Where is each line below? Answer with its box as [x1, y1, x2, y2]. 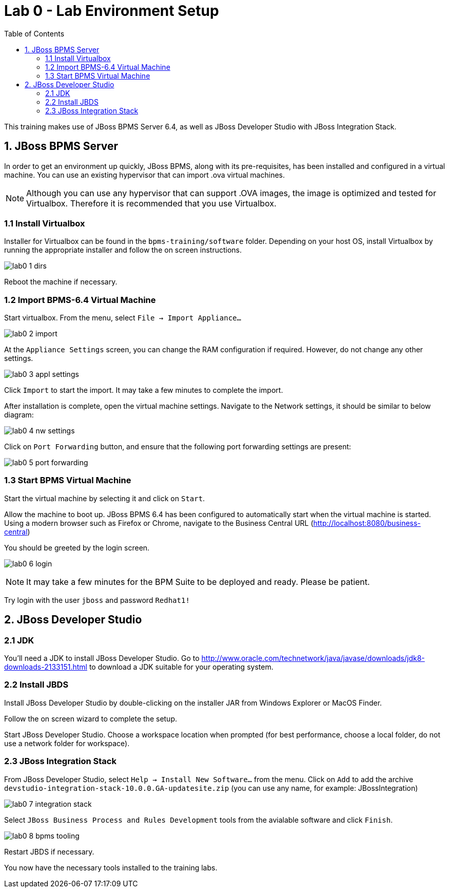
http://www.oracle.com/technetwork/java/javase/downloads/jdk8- [201, 654, 425, 663]
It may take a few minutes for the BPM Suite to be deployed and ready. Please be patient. [26, 576, 370, 587]
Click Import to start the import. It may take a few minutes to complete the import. [4, 386, 283, 395]
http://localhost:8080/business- [313, 518, 421, 527]
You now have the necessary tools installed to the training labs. [4, 863, 218, 872]
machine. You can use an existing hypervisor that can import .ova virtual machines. [4, 170, 285, 179]
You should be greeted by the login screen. [4, 543, 150, 552]
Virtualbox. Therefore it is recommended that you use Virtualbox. [26, 198, 277, 208]
